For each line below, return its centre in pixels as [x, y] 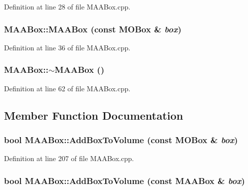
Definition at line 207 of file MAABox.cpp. [69, 158]
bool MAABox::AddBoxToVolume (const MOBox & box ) [121, 139]
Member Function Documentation [94, 115]
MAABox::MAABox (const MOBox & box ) [93, 29]
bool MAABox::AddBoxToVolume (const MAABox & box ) [124, 180]
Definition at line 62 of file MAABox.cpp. [67, 88]
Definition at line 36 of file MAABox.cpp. [67, 47]
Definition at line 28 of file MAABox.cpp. [67, 6]
